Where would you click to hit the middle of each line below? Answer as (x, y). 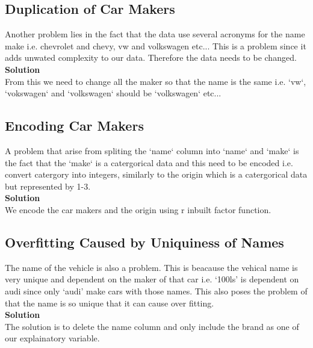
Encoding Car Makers (74, 126)
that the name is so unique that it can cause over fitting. (110, 303)
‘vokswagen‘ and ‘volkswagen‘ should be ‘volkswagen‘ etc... (113, 93)
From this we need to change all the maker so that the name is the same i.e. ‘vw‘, (156, 81)
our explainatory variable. (52, 338)
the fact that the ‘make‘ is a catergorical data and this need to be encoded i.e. (149, 162)
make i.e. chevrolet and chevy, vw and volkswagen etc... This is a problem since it (156, 45)
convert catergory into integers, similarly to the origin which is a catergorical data (156, 174)
